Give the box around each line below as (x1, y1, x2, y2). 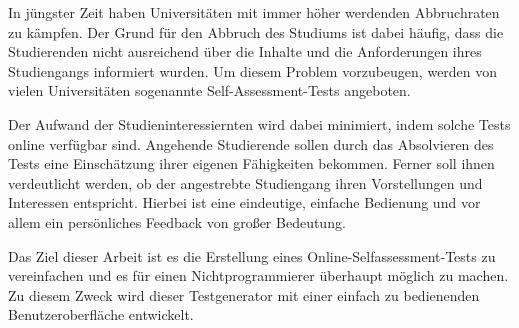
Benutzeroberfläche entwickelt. (8, 304, 194, 325)
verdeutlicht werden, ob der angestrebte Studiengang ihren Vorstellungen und (8, 172, 483, 193)
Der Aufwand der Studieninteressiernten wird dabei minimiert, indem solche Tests (8, 113, 511, 134)
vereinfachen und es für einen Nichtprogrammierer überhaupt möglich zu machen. (8, 265, 509, 286)
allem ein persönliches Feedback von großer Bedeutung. (8, 211, 346, 232)
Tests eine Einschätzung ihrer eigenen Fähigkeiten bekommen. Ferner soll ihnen (8, 153, 495, 174)
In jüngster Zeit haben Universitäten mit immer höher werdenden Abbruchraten (8, 2, 500, 22)
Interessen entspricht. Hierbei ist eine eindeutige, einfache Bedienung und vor (8, 192, 481, 213)
